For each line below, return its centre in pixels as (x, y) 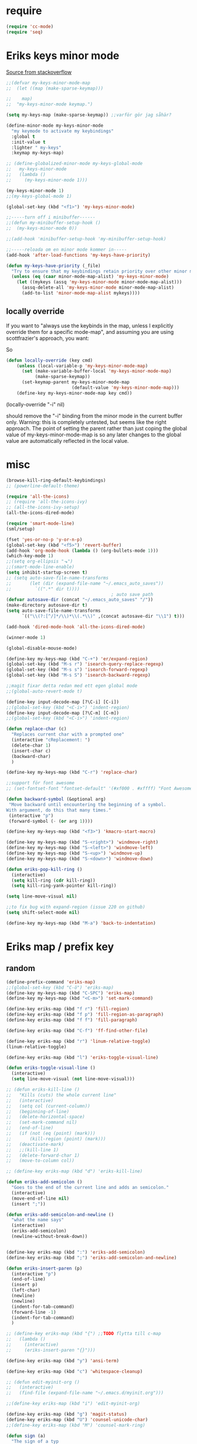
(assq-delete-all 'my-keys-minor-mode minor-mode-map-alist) (98, 288)
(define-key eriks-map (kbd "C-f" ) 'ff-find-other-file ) (77, 1031)
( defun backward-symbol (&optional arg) (56, 799)
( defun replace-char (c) (36, 729)
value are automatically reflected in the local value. (67, 441)
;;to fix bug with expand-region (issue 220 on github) (76, 907)
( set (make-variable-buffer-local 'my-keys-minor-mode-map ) (96, 371)
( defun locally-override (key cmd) (50, 360)
